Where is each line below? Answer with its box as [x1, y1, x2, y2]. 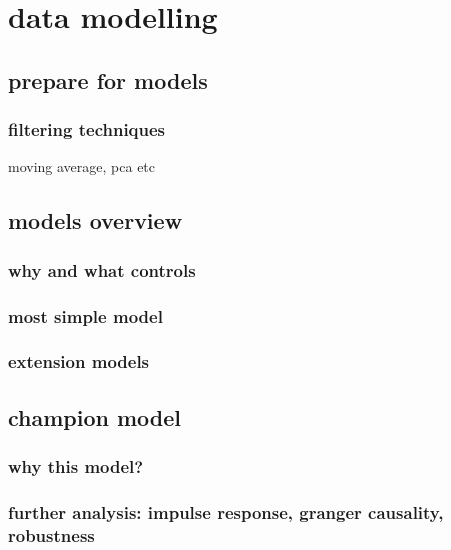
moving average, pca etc [8, 156, 156, 177]
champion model [8, 401, 182, 432]
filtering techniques [8, 117, 166, 142]
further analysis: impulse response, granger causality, [8, 499, 444, 524]
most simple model [8, 303, 163, 328]
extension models [8, 349, 150, 374]
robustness [8, 522, 95, 547]
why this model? [8, 453, 144, 478]
